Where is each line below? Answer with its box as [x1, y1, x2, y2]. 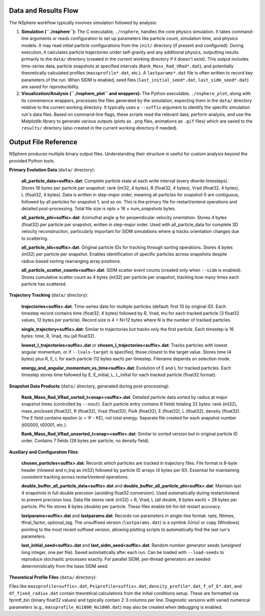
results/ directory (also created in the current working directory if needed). [21, 125, 178, 131]
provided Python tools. [9, 158, 55, 163]
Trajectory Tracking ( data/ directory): [9, 292, 88, 298]
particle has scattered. [21, 281, 67, 287]
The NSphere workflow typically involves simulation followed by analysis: [9, 20, 158, 26]
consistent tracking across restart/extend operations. [21, 474, 129, 480]
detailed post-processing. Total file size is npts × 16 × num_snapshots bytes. [21, 206, 176, 212]
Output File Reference [9, 138, 78, 146]
